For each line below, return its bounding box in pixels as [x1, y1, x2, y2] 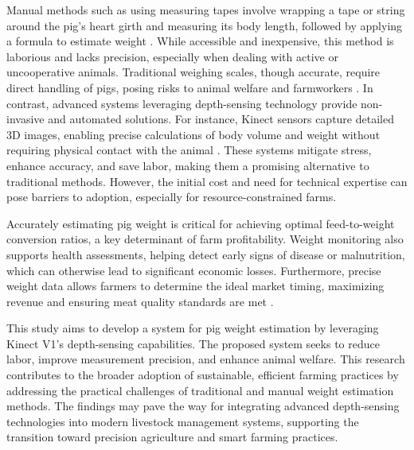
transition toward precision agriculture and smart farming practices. [6, 429, 338, 445]
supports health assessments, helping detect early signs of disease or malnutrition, [6, 246, 405, 262]
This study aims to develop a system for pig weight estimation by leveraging [6, 320, 379, 336]
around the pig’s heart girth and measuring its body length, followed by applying [6, 17, 403, 33]
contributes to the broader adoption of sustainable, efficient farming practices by [6, 367, 399, 383]
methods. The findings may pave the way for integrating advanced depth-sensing [6, 398, 400, 414]
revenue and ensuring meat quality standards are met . [6, 293, 274, 309]
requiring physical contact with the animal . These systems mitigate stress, [6, 142, 372, 158]
